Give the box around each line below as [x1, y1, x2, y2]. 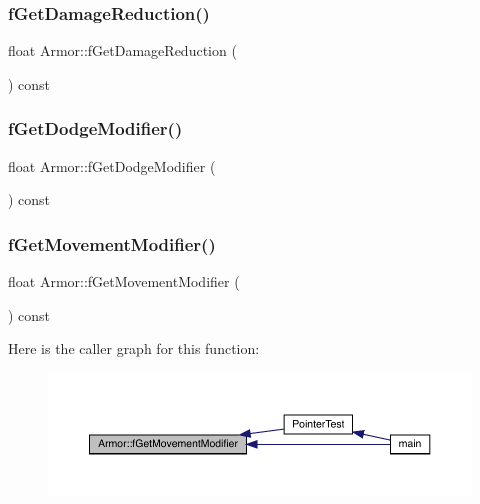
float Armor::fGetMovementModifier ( [8, 271, 240, 292]
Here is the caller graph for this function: [8, 338, 260, 359]
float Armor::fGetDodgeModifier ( [8, 155, 216, 176]
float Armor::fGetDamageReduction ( [8, 40, 237, 61]
